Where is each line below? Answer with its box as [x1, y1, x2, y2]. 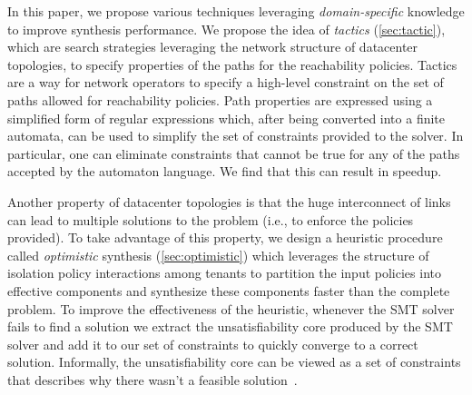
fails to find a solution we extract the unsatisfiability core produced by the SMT [7, 317, 453, 336]
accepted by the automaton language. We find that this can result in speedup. [7, 162, 442, 181]
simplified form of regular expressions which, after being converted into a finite [7, 108, 446, 127]
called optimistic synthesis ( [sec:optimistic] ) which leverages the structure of [7, 245, 429, 264]
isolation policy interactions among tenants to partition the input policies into [7, 263, 441, 282]
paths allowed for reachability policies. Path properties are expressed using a [7, 90, 433, 109]
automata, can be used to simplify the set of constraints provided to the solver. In [7, 126, 464, 145]
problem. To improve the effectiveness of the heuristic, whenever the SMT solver [7, 299, 455, 318]
